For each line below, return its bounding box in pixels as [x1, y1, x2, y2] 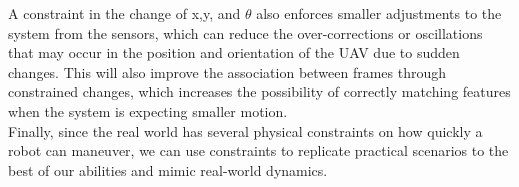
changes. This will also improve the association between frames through [8, 61, 447, 82]
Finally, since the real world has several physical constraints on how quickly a [8, 120, 483, 141]
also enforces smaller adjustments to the [256, 3, 502, 23]
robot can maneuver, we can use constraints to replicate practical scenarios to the [8, 140, 509, 161]
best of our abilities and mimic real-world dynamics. [8, 159, 328, 180]
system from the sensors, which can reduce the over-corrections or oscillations [8, 22, 483, 43]
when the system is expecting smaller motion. [8, 100, 288, 121]
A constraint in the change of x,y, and [8, 3, 241, 23]
